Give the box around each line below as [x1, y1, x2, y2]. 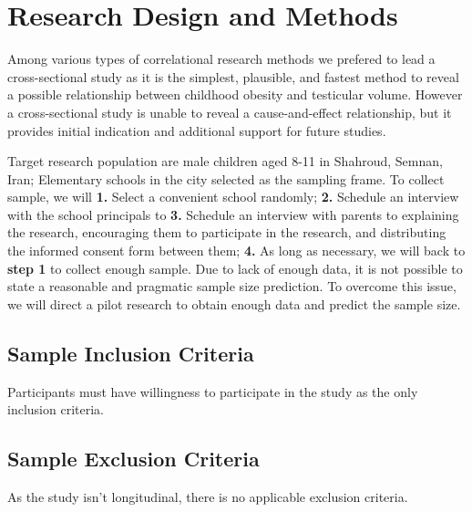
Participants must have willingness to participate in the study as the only [7, 381, 418, 401]
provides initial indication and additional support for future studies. [7, 120, 386, 140]
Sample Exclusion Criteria [7, 444, 260, 473]
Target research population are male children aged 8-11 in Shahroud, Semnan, [7, 152, 443, 171]
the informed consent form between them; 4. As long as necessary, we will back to [7, 241, 466, 260]
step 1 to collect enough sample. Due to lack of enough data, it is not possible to [7, 258, 463, 277]
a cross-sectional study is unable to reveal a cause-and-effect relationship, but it [7, 102, 452, 121]
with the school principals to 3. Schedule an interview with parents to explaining [7, 204, 459, 224]
